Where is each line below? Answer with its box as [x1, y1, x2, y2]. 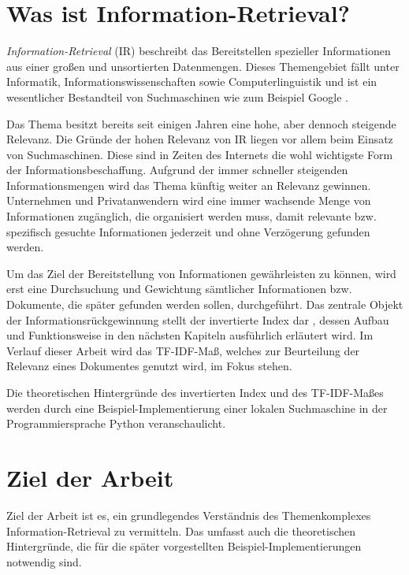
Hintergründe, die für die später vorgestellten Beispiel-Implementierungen [6, 538, 362, 555]
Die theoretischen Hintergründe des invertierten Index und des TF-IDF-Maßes [6, 384, 384, 400]
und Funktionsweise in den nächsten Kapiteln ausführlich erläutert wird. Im [6, 327, 374, 343]
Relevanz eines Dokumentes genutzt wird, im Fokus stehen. [6, 358, 292, 374]
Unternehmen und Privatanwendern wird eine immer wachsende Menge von [6, 192, 371, 209]
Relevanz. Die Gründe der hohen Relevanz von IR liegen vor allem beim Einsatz [6, 131, 393, 147]
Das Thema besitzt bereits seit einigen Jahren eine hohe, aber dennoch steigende [6, 115, 396, 132]
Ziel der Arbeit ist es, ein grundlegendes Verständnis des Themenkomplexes [6, 506, 371, 523]
